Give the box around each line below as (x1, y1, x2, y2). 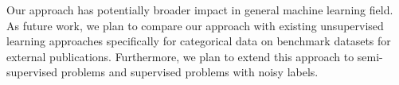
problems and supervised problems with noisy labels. (61, 64, 319, 80)
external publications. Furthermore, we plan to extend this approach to (6, 48, 354, 64)
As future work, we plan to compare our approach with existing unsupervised (6, 17, 384, 33)
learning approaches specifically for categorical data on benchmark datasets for (6, 33, 391, 49)
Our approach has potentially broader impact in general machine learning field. (6, 2, 393, 17)
